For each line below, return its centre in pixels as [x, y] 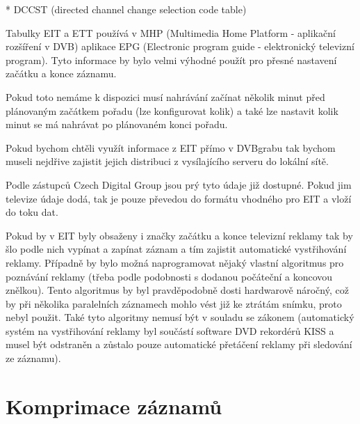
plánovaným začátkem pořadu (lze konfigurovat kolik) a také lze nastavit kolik [172, 110]
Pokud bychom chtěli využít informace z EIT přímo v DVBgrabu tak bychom [171, 147]
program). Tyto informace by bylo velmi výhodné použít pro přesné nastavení [171, 60]
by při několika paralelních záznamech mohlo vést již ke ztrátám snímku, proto [174, 303]
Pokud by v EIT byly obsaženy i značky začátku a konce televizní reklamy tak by [179, 235]
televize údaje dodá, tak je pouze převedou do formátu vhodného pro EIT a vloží [179, 198]
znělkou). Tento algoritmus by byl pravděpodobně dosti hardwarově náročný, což [177, 290]
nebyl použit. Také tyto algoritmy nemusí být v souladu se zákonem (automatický [180, 317]
